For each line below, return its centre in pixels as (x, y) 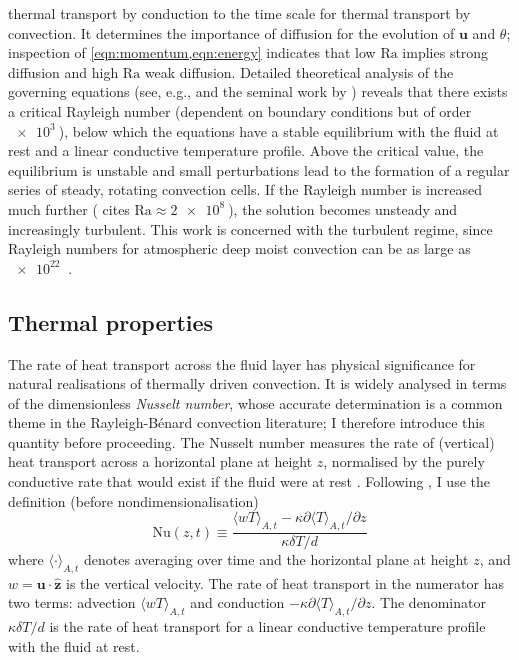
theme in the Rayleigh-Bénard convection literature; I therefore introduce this (246, 422)
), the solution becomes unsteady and (343, 208)
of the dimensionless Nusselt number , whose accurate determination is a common (255, 402)
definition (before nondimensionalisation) (133, 500)
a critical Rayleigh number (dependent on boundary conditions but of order (240, 110)
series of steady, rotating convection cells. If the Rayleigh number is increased (245, 189)
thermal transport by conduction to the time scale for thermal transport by (239, 13)
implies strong (445, 52)
